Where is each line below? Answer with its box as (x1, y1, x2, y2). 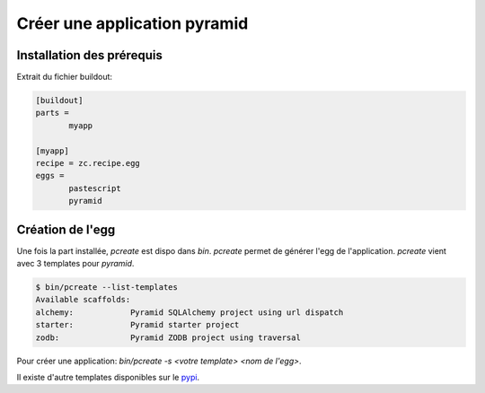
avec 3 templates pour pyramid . (16, 258, 135, 269)
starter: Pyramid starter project (35, 319, 240, 330)
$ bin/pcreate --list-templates (35, 283, 179, 293)
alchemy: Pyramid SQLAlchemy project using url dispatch (35, 307, 344, 318)
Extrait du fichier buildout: (16, 72, 112, 83)
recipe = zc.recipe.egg (35, 158, 141, 168)
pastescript (68, 183, 121, 193)
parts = (35, 108, 69, 118)
